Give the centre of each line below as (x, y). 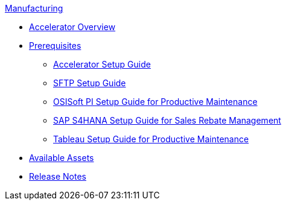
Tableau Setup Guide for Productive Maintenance (151, 139)
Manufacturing (34, 8)
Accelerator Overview (72, 27)
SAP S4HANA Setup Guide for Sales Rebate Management (167, 120)
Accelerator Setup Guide (102, 64)
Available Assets (62, 158)
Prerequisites (55, 46)
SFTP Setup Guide (90, 83)
